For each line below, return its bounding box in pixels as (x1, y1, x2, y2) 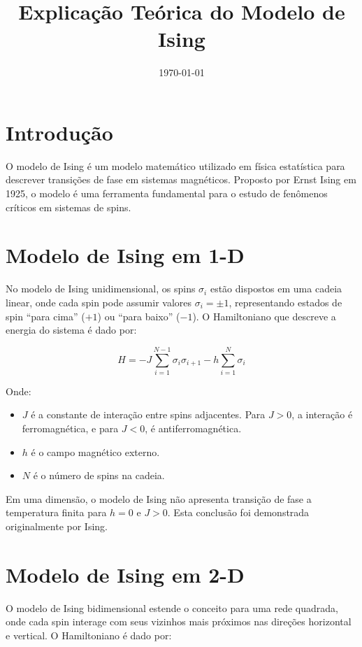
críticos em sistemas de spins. (6, 199, 131, 214)
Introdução (6, 118, 113, 146)
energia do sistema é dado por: (6, 322, 137, 337)
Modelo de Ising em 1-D (6, 241, 245, 269)
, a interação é (291, 407, 353, 422)
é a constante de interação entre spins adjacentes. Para (31, 407, 266, 422)
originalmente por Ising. (6, 519, 108, 533)
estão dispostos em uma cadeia (210, 281, 342, 296)
